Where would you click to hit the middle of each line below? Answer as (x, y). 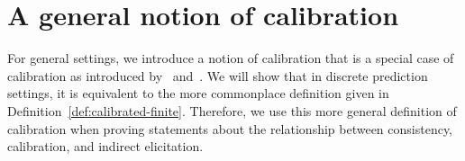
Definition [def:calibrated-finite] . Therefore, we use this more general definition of (232, 110)
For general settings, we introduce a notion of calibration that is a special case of (231, 58)
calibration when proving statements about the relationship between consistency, (230, 128)
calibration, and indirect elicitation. (105, 146)
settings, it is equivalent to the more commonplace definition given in (198, 93)
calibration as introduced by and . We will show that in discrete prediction (218, 75)
